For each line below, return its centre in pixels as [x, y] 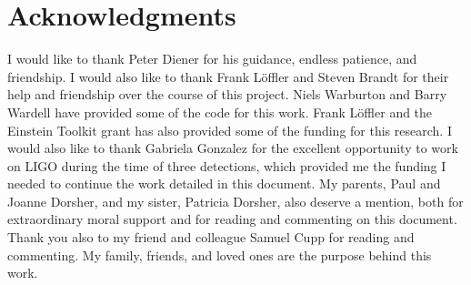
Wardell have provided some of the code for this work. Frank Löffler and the [220, 112]
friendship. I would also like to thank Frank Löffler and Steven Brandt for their [228, 76]
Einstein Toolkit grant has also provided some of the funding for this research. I [230, 130]
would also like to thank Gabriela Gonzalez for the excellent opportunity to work [233, 148]
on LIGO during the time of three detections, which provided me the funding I [227, 165]
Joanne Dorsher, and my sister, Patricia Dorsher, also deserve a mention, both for [235, 201]
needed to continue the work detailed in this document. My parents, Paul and [224, 183]
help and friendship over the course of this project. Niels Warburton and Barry [227, 94]
